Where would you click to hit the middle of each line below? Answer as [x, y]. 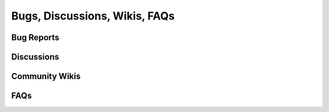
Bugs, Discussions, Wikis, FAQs [93, 16]
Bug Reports [35, 37]
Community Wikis [46, 76]
